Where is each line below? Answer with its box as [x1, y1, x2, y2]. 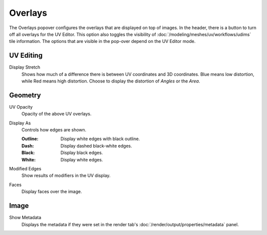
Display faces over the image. [21, 189, 82, 195]
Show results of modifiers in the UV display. [21, 173, 111, 179]
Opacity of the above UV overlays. [21, 111, 91, 117]
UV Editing [9, 51, 43, 60]
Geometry [9, 91, 42, 99]
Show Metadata [9, 215, 42, 221]
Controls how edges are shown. [21, 127, 87, 133]
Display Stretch [9, 64, 41, 70]
